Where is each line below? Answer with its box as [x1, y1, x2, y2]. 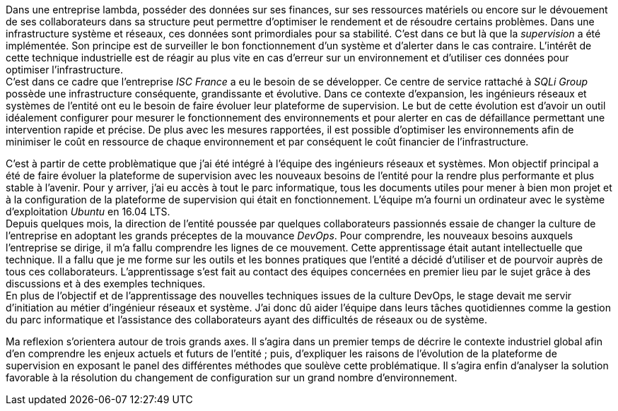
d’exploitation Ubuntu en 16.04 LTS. [6, 205, 170, 218]
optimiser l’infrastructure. [6, 64, 123, 76]
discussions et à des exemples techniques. [6, 278, 206, 290]
